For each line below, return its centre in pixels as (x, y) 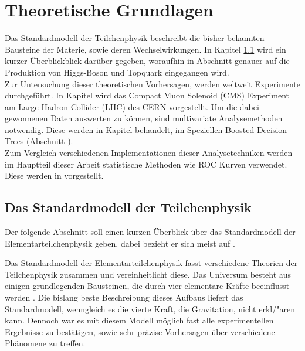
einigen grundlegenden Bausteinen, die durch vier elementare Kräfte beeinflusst (147, 286)
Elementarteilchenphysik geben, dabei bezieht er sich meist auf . (120, 243)
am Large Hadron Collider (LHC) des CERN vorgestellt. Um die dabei (132, 106)
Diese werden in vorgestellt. (54, 175)
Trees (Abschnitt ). (39, 141)
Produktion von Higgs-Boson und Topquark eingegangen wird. (117, 72)
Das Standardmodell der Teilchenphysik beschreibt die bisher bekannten (135, 38)
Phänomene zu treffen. (45, 343)
